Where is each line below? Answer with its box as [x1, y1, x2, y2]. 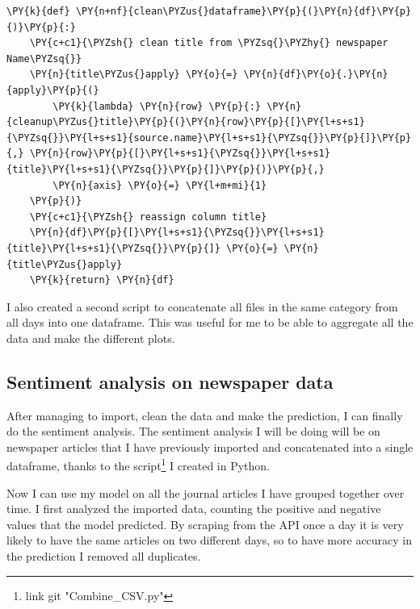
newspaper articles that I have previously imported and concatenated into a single [6, 438, 414, 455]
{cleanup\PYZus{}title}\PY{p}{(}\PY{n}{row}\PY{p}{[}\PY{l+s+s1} [6, 116, 365, 128]
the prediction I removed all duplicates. [6, 548, 201, 565]
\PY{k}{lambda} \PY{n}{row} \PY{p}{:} [52, 100, 261, 112]
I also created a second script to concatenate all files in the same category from [6, 298, 398, 315]
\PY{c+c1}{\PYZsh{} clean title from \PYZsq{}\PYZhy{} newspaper [29, 37, 388, 49]
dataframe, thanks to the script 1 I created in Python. [6, 455, 270, 474]
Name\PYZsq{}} [6, 52, 82, 65]
